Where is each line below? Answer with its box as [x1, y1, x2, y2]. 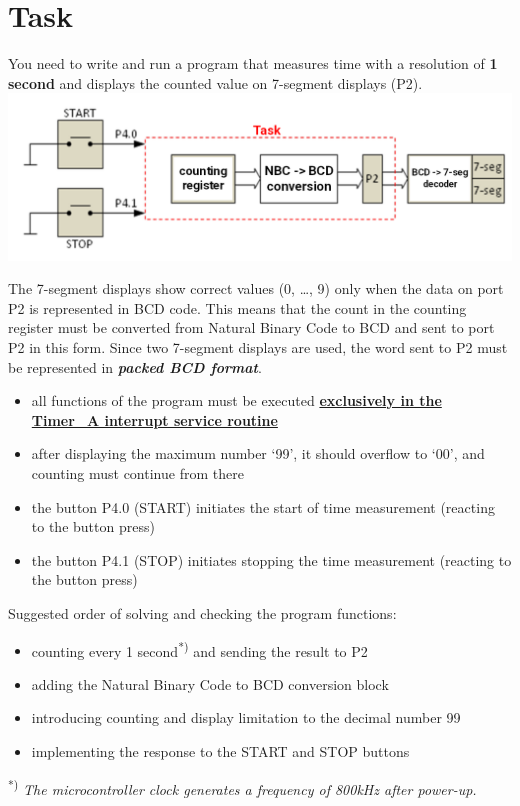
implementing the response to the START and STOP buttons [31, 741, 410, 761]
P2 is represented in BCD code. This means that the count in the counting [8, 297, 467, 318]
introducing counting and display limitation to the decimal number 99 [31, 707, 461, 728]
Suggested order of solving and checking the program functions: [8, 602, 397, 623]
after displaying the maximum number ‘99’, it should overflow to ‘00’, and [31, 443, 485, 464]
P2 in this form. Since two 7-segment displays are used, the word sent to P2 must [8, 337, 508, 358]
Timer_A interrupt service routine [31, 409, 278, 430]
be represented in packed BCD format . [8, 356, 262, 377]
